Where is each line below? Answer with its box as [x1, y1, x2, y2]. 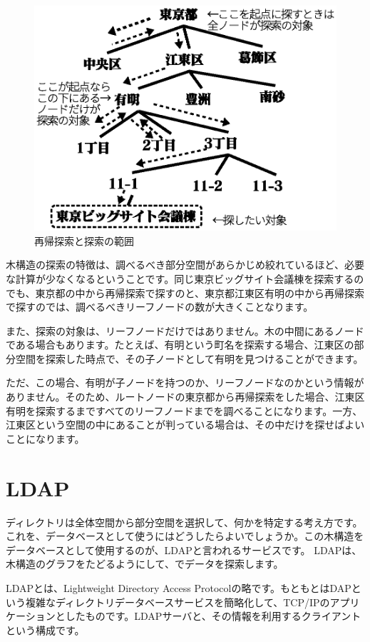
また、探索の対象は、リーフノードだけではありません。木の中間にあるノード [6, 323, 364, 338]
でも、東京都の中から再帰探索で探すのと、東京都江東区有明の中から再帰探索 [6, 285, 365, 300]
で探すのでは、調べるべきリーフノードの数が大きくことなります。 [6, 299, 314, 314]
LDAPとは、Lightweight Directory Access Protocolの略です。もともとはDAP [6, 580, 351, 595]
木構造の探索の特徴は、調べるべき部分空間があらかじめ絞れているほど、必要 [6, 257, 364, 272]
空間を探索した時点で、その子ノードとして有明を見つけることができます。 [15, 351, 364, 366]
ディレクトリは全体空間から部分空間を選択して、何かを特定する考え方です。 [6, 514, 363, 529]
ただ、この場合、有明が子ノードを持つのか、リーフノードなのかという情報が [6, 375, 364, 390]
